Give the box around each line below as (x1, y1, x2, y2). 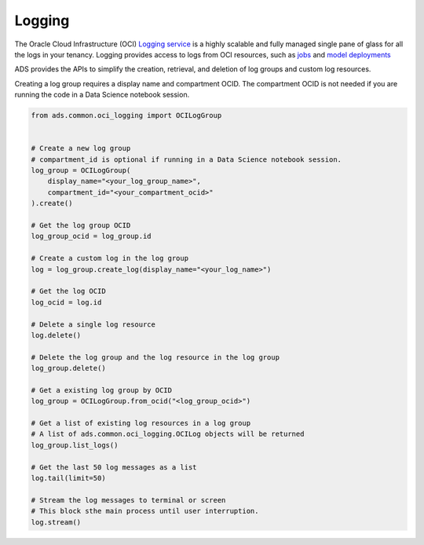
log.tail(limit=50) (31, 474, 106, 482)
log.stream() (31, 518, 82, 526)
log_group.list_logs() (31, 441, 119, 449)
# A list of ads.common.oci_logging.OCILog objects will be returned (31, 430, 305, 439)
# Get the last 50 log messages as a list (31, 463, 197, 471)
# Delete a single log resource (31, 320, 156, 329)
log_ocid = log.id (31, 298, 102, 306)
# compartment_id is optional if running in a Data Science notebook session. (31, 155, 342, 164)
